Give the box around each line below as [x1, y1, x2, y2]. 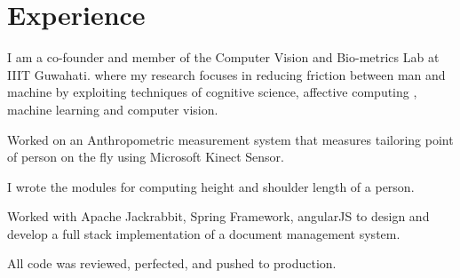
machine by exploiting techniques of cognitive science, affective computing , [7, 83, 417, 101]
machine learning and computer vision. [7, 99, 218, 118]
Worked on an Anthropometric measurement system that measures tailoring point [7, 130, 454, 148]
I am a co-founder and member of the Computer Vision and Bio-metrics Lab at [7, 48, 440, 67]
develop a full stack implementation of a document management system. [7, 224, 401, 242]
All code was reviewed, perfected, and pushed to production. [7, 254, 337, 273]
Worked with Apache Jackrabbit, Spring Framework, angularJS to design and [7, 207, 430, 226]
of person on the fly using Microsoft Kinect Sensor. [7, 147, 284, 166]
